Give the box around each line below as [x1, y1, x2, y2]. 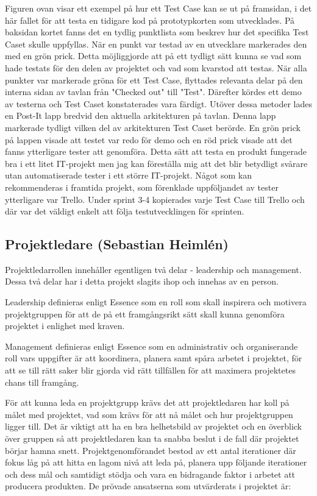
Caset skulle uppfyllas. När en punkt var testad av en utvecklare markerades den [5, 37, 307, 50]
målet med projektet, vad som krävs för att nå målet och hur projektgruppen [5, 408, 293, 420]
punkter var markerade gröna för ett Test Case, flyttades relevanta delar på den [5, 73, 303, 86]
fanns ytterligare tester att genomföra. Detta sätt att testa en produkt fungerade [5, 145, 307, 158]
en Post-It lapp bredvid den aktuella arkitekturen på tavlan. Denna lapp [5, 109, 276, 122]
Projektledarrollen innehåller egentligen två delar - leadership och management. [5, 263, 302, 275]
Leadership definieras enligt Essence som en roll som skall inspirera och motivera [5, 296, 307, 308]
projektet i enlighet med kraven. [5, 319, 125, 332]
